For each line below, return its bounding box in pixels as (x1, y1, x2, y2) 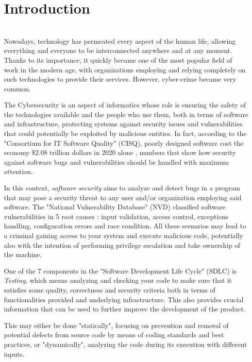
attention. (4, 166, 33, 176)
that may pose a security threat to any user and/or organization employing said (4, 192, 242, 202)
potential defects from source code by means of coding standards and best (4, 329, 224, 340)
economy (4, 147, 30, 157)
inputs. (4, 348, 25, 359)
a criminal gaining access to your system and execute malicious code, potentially (4, 230, 243, 240)
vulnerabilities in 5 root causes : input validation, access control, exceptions (4, 211, 229, 221)
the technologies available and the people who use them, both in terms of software (4, 109, 249, 119)
